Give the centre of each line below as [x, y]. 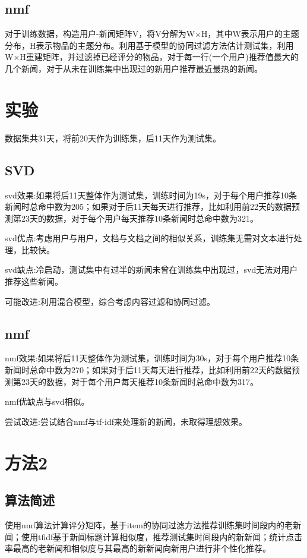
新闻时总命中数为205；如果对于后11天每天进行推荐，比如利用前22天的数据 [148, 207]
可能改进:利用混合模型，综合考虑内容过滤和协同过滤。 [110, 301]
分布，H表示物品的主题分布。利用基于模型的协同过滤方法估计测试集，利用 [149, 45]
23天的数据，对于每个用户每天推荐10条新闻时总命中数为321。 [140, 218]
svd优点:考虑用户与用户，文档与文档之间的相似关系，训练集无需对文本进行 [149, 238]
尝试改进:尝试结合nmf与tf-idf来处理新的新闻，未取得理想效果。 [126, 421]
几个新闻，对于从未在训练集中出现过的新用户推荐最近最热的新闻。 [134, 68]
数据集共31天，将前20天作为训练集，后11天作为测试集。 [113, 138]
